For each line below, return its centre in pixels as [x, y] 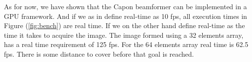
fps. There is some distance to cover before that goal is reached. [99, 54]
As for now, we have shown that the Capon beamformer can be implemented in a [126, 6]
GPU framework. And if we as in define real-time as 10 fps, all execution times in [126, 16]
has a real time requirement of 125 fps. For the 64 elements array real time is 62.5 [126, 44]
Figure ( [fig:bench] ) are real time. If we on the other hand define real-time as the [125, 25]
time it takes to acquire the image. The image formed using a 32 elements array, [124, 35]
